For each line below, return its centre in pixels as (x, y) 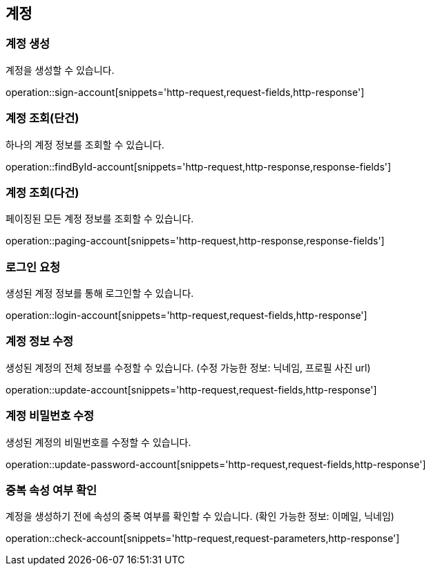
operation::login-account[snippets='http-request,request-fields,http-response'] (186, 316)
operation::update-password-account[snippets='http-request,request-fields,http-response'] (216, 464)
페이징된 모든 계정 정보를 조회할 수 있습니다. (100, 219)
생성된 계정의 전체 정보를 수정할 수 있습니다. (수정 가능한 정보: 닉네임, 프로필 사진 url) (188, 367)
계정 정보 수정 (40, 341)
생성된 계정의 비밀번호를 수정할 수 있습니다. (98, 442)
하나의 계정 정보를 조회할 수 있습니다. (85, 144)
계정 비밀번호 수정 (50, 416)
